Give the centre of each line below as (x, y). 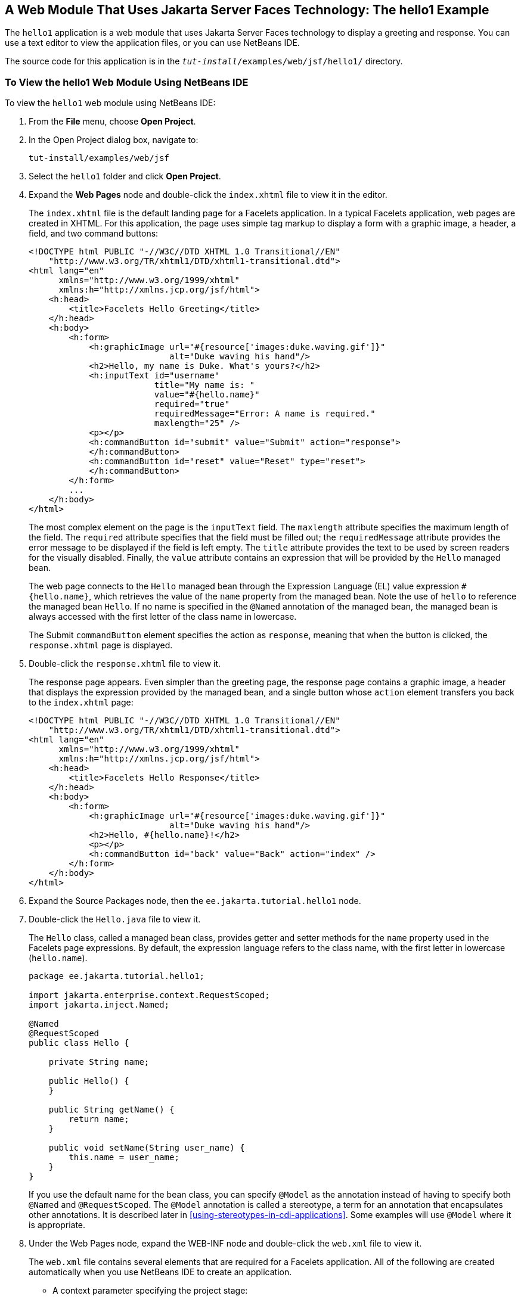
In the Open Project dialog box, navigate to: (114, 140)
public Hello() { (89, 1081)
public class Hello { (79, 1043)
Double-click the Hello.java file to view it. (115, 919)
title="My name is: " (204, 385)
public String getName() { (111, 1110)
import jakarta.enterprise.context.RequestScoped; (149, 995)
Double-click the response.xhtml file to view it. (125, 664)
